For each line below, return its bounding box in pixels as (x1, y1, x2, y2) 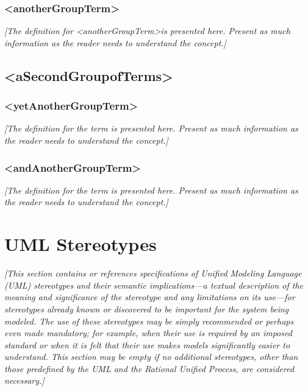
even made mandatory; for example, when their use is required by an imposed (4, 326, 292, 339)
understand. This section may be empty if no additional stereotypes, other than (4, 350, 298, 363)
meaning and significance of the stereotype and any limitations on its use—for (4, 291, 295, 303)
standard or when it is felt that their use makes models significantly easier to (4, 338, 290, 351)
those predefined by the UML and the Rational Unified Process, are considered (4, 362, 295, 375)
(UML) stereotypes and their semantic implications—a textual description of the (4, 278, 303, 291)
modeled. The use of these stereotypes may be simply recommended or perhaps (4, 314, 294, 327)
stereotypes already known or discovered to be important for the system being (4, 302, 289, 315)
